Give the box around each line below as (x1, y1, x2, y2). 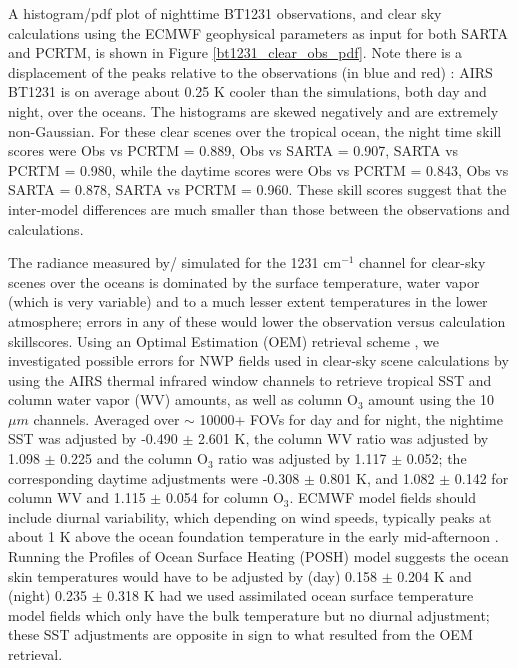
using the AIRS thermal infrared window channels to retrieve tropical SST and (8, 369, 492, 390)
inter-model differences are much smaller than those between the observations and (8, 198, 510, 219)
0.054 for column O (165, 487, 284, 508)
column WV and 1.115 (8, 487, 146, 508)
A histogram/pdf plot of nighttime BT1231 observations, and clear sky (8, 3, 442, 23)
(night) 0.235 (8, 585, 87, 606)
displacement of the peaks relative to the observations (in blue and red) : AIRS (8, 61, 493, 82)
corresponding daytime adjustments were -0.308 (8, 467, 300, 488)
